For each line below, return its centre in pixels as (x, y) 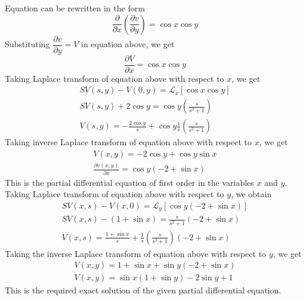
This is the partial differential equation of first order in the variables (129, 182)
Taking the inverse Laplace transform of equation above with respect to (136, 253)
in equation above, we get (128, 44)
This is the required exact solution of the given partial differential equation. (143, 290)
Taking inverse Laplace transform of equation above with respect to (128, 142)
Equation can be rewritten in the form (75, 8)
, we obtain (251, 194)
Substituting (27, 44)
